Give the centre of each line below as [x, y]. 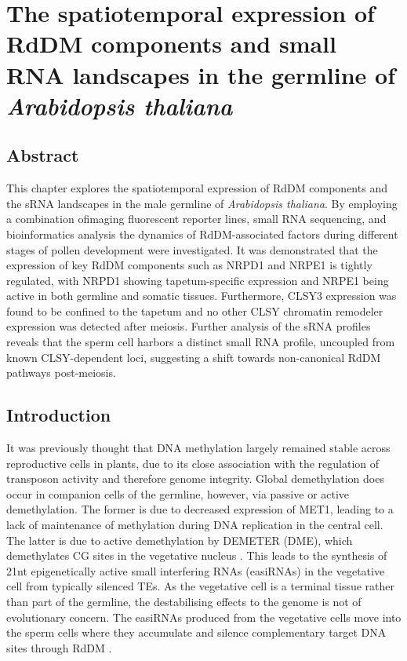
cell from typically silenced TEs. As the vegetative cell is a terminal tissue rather [201, 586]
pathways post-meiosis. [61, 372]
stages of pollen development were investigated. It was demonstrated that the [192, 249]
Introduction [59, 415]
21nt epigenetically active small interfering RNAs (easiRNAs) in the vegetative [196, 570]
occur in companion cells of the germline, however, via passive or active [178, 493]
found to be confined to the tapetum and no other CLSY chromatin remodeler [195, 310]
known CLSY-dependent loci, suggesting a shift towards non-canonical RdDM [194, 357]
